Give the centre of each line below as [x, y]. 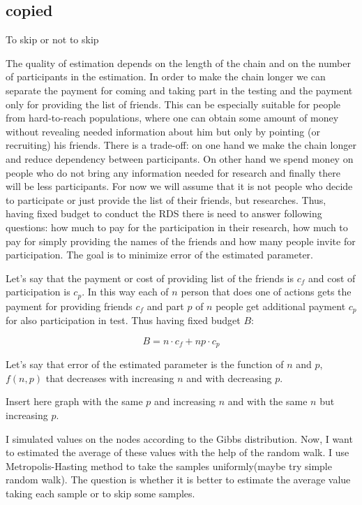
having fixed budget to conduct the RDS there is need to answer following [164, 213]
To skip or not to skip [52, 39]
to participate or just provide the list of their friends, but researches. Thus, [166, 199]
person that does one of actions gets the [266, 292]
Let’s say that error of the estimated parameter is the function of [145, 364]
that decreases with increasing [110, 378]
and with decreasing [229, 378]
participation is [38, 292]
